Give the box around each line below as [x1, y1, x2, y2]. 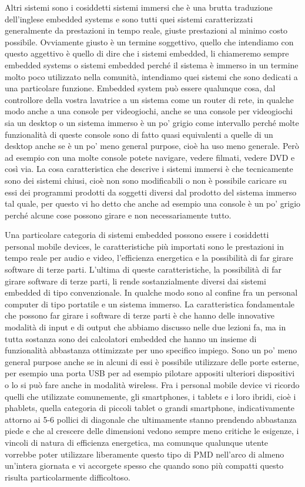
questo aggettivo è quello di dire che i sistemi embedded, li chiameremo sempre [5, 47, 289, 59]
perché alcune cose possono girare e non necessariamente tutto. [5, 208, 232, 221]
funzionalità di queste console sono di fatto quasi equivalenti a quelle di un [5, 128, 273, 140]
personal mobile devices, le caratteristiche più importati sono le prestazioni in [5, 240, 284, 252]
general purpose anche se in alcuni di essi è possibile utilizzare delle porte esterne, [5, 355, 299, 367]
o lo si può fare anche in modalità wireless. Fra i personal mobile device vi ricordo [5, 379, 300, 390]
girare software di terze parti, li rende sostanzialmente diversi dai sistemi [5, 274, 266, 287]
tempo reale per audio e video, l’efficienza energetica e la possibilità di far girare [5, 251, 293, 264]
